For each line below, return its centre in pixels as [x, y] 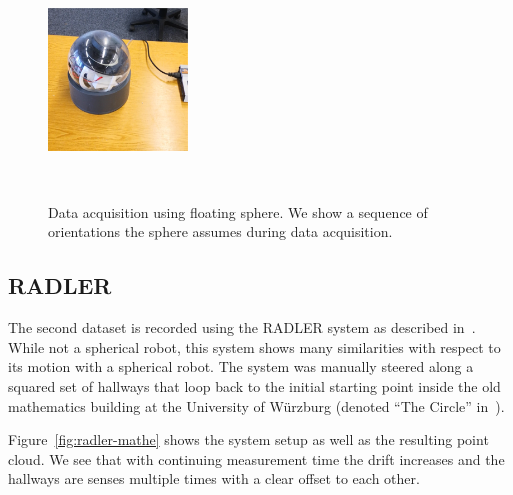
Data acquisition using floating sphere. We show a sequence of [238, 211]
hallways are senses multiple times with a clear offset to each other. [214, 478]
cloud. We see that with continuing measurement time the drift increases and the [256, 458]
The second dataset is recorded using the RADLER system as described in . [242, 327]
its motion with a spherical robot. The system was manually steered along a [241, 366]
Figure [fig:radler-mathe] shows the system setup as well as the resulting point [248, 439]
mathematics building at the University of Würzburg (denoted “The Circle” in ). [256, 405]
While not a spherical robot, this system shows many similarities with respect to [254, 346]
